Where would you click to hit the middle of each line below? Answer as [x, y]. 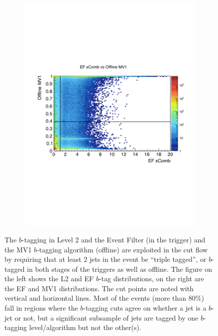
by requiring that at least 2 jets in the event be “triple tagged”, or [106, 259]
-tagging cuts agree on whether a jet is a [145, 308]
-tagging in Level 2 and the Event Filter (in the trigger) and [113, 239]
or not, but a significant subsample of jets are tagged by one [107, 317]
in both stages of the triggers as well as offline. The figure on [119, 269]
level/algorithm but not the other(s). [85, 327]
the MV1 [18, 249]
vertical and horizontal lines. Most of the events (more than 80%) [104, 298]
